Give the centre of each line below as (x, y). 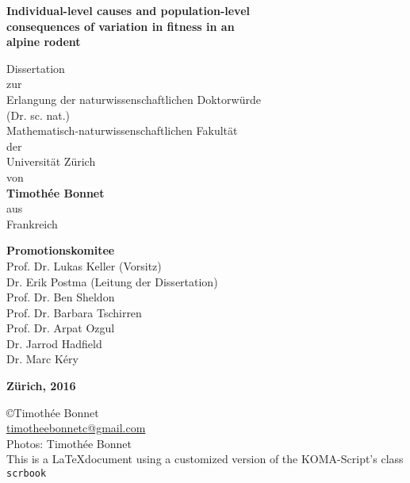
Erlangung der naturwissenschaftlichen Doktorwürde (134, 99)
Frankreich (32, 223)
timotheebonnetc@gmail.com (76, 428)
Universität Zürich (51, 161)
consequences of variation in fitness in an (121, 26)
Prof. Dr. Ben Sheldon (61, 297)
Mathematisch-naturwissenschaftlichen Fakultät (122, 130)
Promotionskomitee (61, 250)
